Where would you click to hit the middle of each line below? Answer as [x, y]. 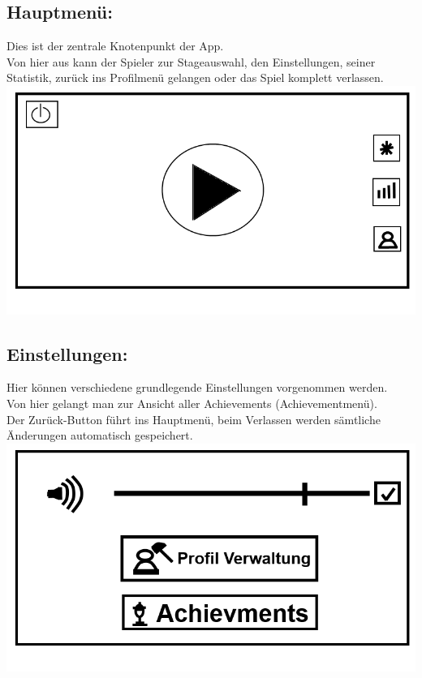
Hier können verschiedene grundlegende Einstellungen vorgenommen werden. [197, 387]
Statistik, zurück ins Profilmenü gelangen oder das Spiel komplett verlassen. [195, 77]
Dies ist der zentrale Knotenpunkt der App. [115, 46]
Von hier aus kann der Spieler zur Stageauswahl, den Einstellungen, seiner [191, 61]
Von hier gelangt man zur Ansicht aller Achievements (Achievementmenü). [192, 403]
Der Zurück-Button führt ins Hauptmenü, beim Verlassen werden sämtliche [194, 419]
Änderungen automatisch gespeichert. [100, 435]
